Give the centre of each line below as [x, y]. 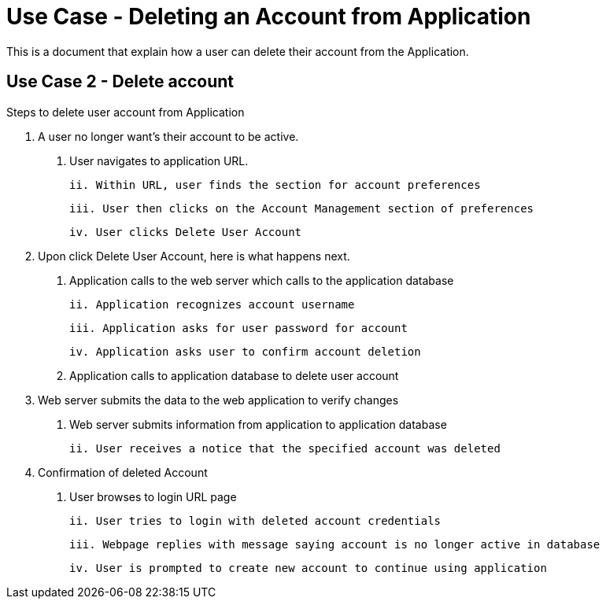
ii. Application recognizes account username [212, 304]
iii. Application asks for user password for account [238, 328]
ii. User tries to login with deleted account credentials [255, 520]
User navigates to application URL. [159, 160]
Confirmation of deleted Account [123, 472]
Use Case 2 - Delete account [120, 82]
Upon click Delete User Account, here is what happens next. [194, 256]
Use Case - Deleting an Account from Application [269, 17]
